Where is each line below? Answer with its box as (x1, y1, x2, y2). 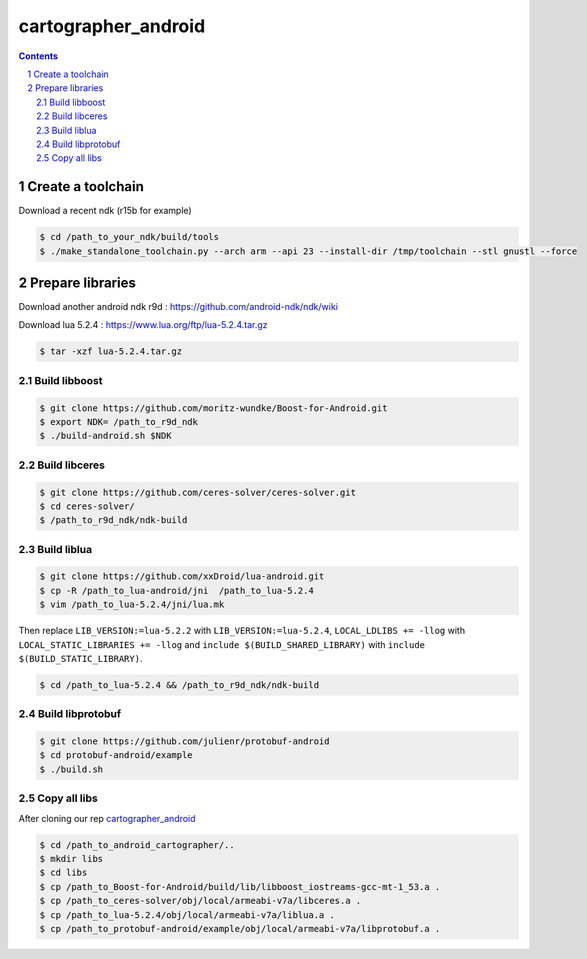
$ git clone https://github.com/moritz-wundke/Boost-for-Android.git (39, 402, 388, 414)
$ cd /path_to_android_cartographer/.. (39, 839, 235, 850)
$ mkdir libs (39, 853, 104, 864)
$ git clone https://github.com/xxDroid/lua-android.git (39, 571, 325, 582)
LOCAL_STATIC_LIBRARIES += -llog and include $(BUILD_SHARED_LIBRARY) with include (18, 638, 425, 650)
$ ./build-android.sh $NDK (39, 430, 172, 442)
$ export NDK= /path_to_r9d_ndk (39, 416, 199, 427)
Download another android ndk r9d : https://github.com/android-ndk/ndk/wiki (18, 301, 339, 313)
